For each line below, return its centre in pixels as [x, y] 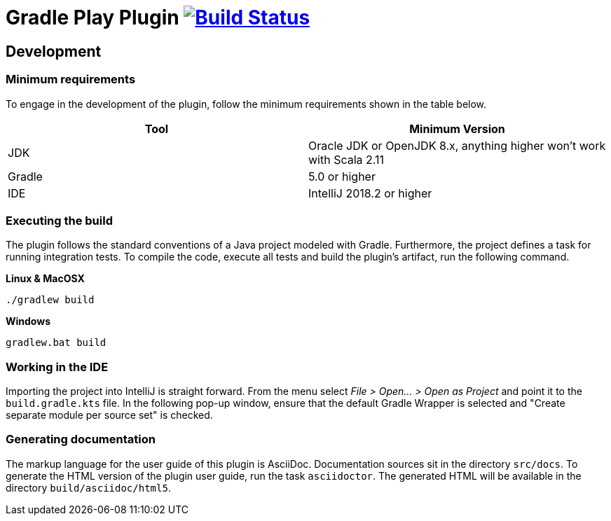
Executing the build [59, 220]
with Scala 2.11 [346, 159]
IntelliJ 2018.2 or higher [370, 193]
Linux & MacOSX [45, 279]
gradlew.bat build [56, 343]
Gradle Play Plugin [92, 18]
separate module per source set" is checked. [109, 415]
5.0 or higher [342, 176]
